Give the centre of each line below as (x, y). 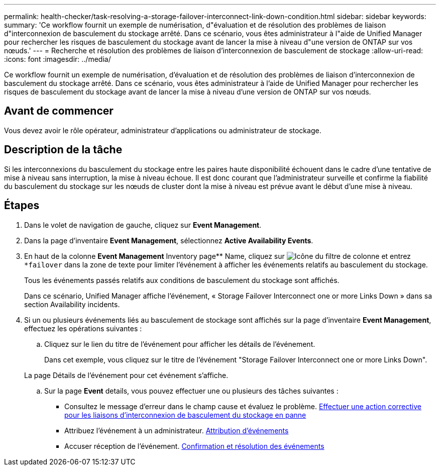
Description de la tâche (63, 150)
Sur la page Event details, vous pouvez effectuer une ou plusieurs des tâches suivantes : (191, 391)
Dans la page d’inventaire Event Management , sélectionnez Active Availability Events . (169, 240)
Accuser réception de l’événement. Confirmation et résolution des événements (194, 446)
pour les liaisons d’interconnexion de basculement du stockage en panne (185, 415)
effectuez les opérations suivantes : (83, 328)
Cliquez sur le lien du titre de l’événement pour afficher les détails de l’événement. (180, 344)
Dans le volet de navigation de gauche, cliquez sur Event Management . (143, 225)
